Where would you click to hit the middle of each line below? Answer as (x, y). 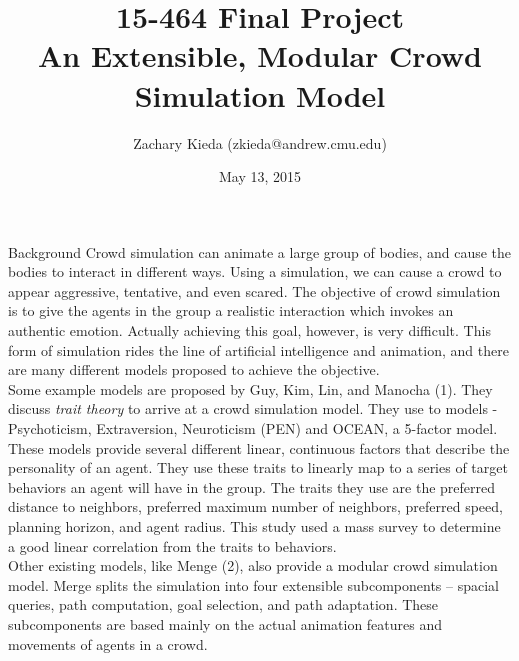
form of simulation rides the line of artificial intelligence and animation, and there (258, 349)
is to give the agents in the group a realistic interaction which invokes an (231, 310)
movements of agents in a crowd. (108, 643)
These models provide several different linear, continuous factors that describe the (259, 447)
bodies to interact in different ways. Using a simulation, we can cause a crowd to (255, 271)
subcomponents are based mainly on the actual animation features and (225, 623)
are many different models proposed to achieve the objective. (194, 369)
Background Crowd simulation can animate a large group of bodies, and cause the (260, 251)
